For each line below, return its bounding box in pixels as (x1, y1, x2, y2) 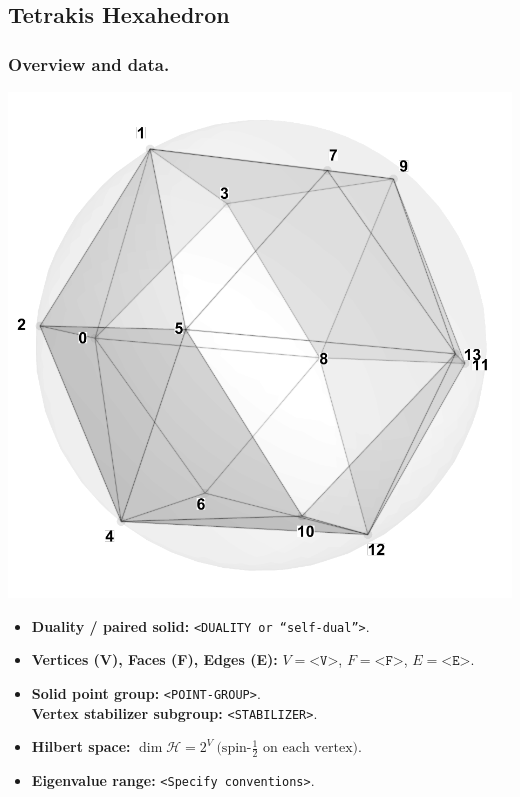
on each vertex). (263, 741, 362, 756)
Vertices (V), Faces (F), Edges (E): (31, 649, 278, 670)
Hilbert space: (31, 736, 131, 757)
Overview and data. (8, 51, 170, 76)
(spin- (216, 741, 252, 756)
